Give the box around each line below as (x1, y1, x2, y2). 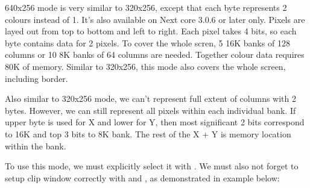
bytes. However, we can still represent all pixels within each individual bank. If (5, 104, 296, 116)
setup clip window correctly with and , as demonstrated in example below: (5, 171, 280, 184)
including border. (5, 72, 68, 84)
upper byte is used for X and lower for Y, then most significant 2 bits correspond (5, 116, 305, 128)
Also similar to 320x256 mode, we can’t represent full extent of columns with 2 (5, 92, 296, 105)
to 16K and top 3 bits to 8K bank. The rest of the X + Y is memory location (5, 127, 291, 140)
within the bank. (5, 139, 66, 152)
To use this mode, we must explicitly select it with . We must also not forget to (5, 160, 299, 172)
